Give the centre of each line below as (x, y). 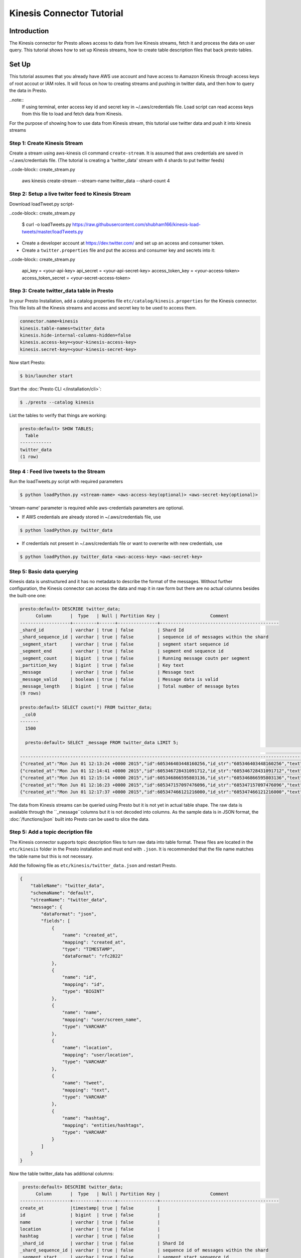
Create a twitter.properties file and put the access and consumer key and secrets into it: (119, 250)
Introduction (29, 31)
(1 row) (29, 457)
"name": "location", (87, 1048)
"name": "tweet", (83, 1083)
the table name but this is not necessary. (51, 856)
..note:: (17, 100)
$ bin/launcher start (46, 376)
